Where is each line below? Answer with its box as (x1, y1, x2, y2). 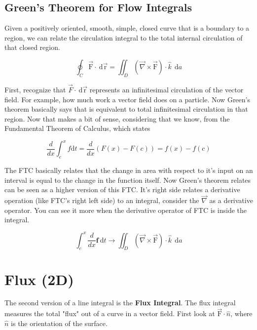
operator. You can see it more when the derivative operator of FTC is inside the (4, 205, 247, 215)
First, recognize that (4, 84, 66, 94)
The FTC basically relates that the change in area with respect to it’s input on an (4, 165, 253, 175)
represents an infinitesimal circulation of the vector (89, 84, 244, 94)
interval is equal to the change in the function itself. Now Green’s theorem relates (4, 174, 251, 185)
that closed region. (4, 42, 60, 52)
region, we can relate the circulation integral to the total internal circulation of (4, 32, 243, 42)
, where (230, 308, 253, 319)
